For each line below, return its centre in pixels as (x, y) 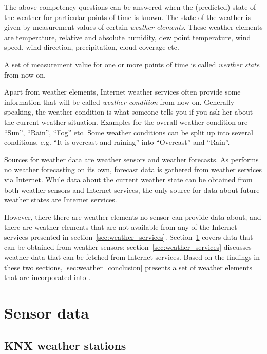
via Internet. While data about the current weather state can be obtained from (128, 179)
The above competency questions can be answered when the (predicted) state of (130, 7)
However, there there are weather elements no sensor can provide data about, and (133, 217)
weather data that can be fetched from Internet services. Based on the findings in (132, 257)
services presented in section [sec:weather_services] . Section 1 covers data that (129, 237)
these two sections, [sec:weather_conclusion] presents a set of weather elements (128, 267)
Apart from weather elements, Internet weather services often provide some (122, 92)
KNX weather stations (65, 345)
